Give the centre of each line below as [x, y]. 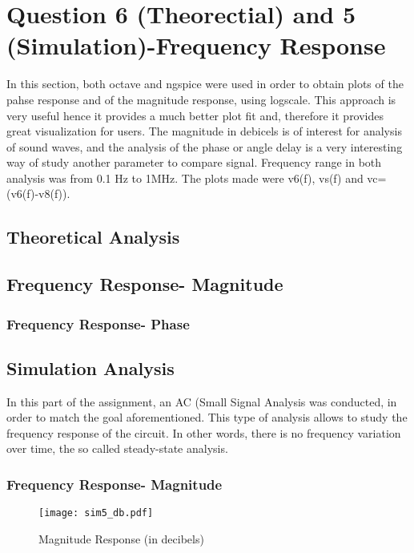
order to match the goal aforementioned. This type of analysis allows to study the [207, 417]
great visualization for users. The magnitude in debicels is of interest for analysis [204, 131]
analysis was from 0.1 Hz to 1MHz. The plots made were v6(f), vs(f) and [185, 178]
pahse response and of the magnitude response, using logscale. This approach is [201, 99]
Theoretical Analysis [93, 237]
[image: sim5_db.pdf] [96, 513]
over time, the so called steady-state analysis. [117, 448]
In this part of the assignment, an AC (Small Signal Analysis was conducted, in [202, 401]
